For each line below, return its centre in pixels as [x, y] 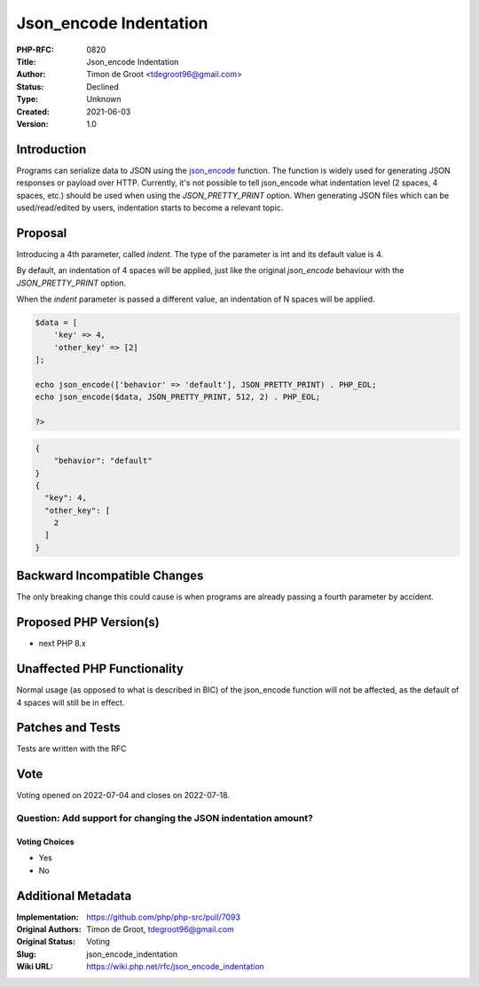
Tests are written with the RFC [72, 748]
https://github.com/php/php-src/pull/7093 [164, 917]
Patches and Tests [69, 728]
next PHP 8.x [62, 644]
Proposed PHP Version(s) [88, 622]
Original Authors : [49, 929]
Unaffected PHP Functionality [100, 669]
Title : [27, 61]
